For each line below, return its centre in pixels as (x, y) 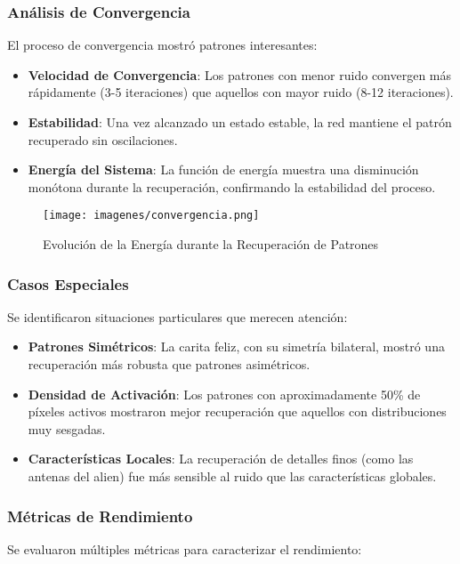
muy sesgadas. (67, 428)
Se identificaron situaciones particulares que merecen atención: (178, 316)
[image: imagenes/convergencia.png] (151, 216)
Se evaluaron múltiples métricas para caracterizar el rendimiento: (185, 548)
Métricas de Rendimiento (100, 516)
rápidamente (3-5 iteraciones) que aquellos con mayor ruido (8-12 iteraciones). (241, 92)
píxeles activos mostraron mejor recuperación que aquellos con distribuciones (237, 411)
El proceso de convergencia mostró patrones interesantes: (162, 45)
